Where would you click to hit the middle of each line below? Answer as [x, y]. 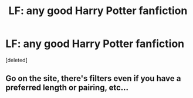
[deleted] [16, 60]
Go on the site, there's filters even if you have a [93, 78]
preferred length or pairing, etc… [67, 88]
